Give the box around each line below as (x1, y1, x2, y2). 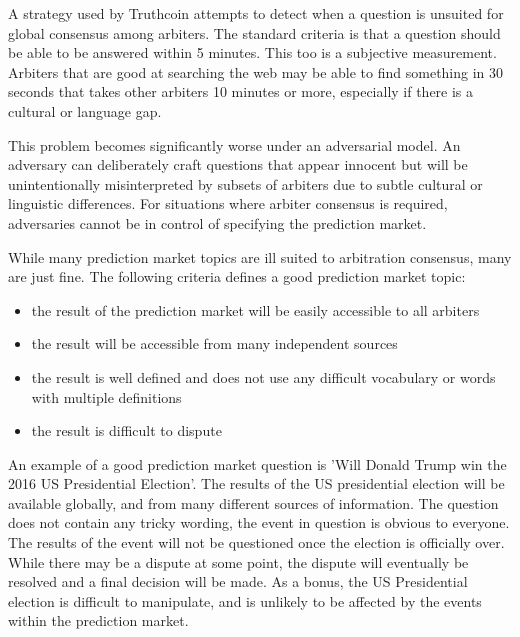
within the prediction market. (8, 610, 189, 631)
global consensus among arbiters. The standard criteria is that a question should (8, 22, 501, 43)
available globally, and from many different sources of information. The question (8, 492, 499, 513)
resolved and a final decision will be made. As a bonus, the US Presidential (8, 571, 468, 592)
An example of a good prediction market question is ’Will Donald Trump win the (8, 453, 507, 474)
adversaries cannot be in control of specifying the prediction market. (8, 212, 427, 233)
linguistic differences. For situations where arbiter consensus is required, (8, 193, 448, 214)
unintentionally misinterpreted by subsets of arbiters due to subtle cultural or (8, 173, 483, 194)
